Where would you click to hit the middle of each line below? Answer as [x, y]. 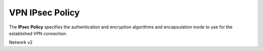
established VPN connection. [38, 33]
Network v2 [21, 42]
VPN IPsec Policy [44, 13]
